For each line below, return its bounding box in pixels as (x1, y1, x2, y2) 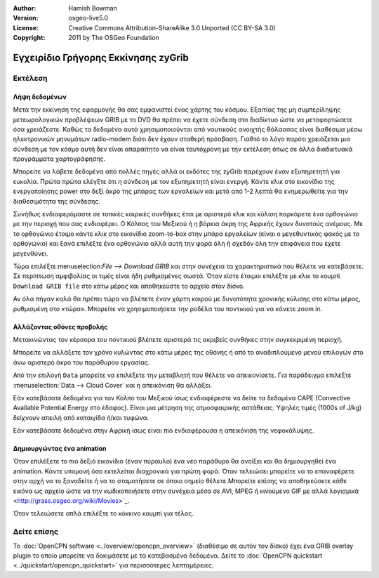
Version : (13, 14, 39, 22)
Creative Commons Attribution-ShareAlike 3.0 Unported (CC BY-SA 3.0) (68, 23, 277, 32)
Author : (13, 4, 36, 12)
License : (13, 23, 39, 32)
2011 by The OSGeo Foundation (68, 34, 159, 42)
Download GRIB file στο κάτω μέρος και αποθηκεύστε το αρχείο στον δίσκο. (13, 282, 245, 290)
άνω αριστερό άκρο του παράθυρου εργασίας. (13, 358, 150, 367)
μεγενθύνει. (13, 249, 48, 258)
